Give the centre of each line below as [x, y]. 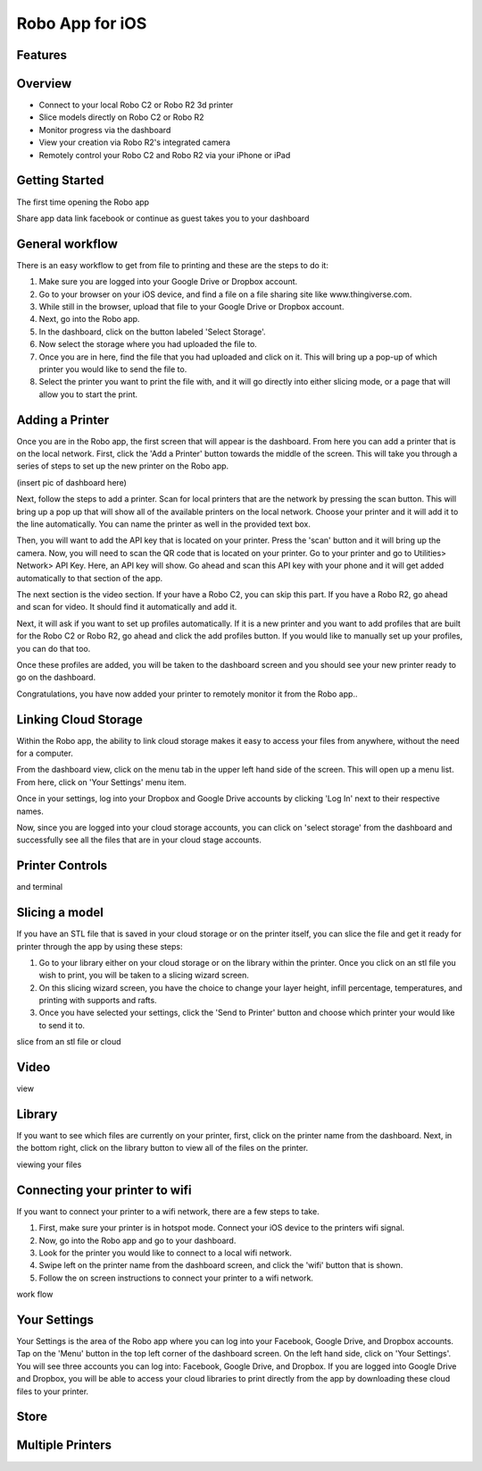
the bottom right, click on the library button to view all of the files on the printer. [162, 1148]
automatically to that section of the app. [90, 578]
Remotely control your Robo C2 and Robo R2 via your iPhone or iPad [165, 155]
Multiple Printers [64, 1446]
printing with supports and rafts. [98, 1001]
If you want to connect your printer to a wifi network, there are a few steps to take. [168, 1211]
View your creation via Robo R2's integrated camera [135, 142]
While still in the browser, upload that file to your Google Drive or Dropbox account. [191, 307]
